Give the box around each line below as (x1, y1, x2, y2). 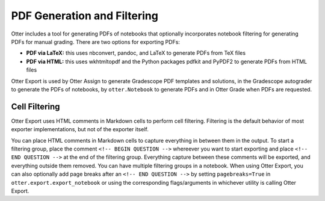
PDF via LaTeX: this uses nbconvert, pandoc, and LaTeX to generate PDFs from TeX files (26, 49, 246, 57)
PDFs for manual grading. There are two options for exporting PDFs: (11, 38, 181, 45)
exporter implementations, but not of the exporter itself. (11, 126, 149, 133)
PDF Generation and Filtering (11, 9, 159, 22)
